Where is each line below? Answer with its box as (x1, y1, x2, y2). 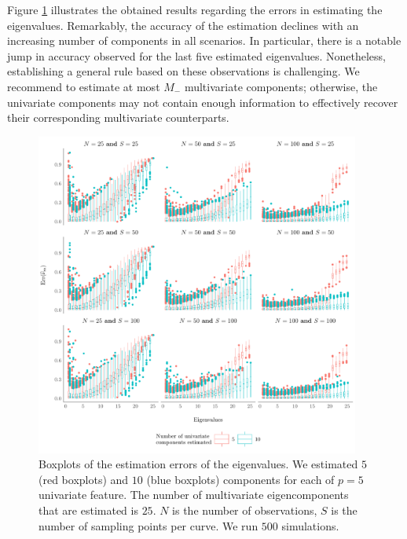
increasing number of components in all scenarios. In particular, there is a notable (7, 32, 401, 49)
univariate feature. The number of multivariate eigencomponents (38, 486, 349, 503)
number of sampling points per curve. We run (38, 517, 258, 533)
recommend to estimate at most (7, 78, 160, 94)
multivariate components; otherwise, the (184, 78, 378, 94)
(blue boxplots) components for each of (146, 471, 335, 487)
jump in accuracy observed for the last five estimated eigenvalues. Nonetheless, (7, 47, 386, 64)
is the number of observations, (172, 501, 317, 518)
